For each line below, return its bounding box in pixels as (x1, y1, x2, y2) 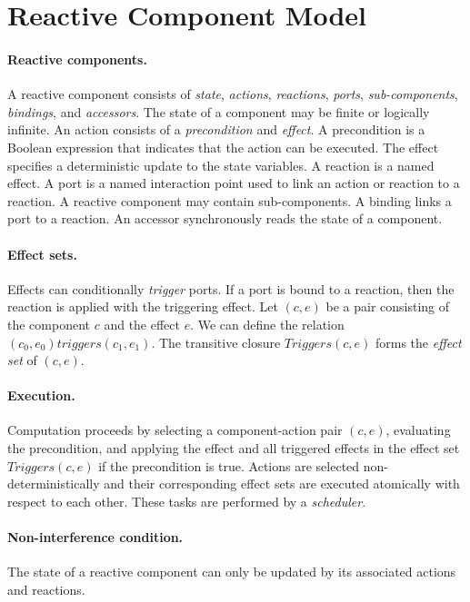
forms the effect (375, 332, 462, 351)
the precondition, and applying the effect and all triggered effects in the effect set (7, 439, 460, 458)
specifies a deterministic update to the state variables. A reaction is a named (7, 155, 435, 174)
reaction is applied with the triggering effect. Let (7, 297, 278, 316)
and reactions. (7, 579, 85, 598)
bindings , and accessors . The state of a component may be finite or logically (7, 102, 430, 121)
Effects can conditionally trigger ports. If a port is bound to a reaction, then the (7, 279, 455, 298)
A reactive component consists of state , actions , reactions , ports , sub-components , (7, 84, 458, 104)
